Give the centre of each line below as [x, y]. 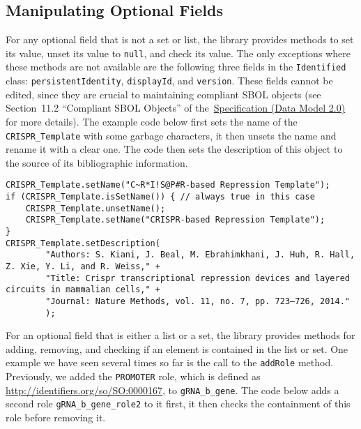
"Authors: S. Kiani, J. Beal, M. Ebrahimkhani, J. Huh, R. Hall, [200, 255]
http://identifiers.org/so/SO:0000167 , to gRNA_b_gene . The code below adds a [172, 390]
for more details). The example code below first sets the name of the [152, 121]
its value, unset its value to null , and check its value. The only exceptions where [178, 53]
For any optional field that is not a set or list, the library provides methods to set [180, 39]
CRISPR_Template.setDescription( [83, 243]
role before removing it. [56, 417]
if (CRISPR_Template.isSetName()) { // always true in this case [160, 197]
